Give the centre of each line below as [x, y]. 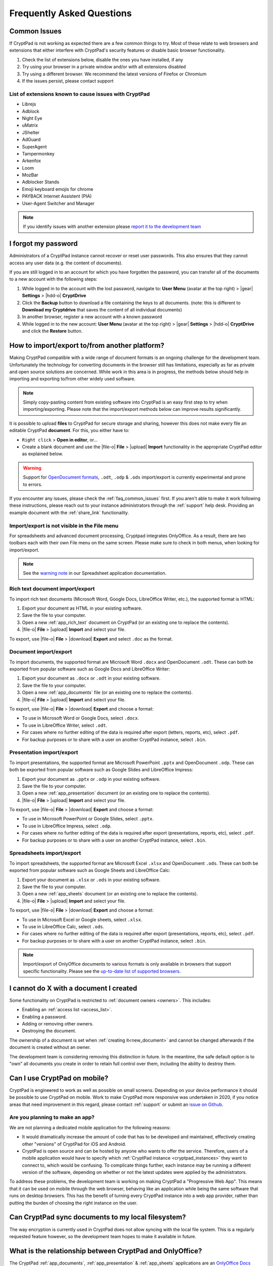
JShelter [31, 132]
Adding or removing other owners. [58, 1023]
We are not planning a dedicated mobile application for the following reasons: [90, 1127]
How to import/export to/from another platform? [87, 346]
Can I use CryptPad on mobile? [59, 1078]
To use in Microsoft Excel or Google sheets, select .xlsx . [82, 920]
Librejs [29, 104]
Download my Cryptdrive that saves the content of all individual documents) [102, 310]
